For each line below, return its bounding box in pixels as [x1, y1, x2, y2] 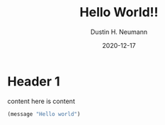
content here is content [7, 97, 76, 105]
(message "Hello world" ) [7, 110, 81, 117]
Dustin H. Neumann [91, 28, 147, 36]
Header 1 [7, 73, 60, 89]
